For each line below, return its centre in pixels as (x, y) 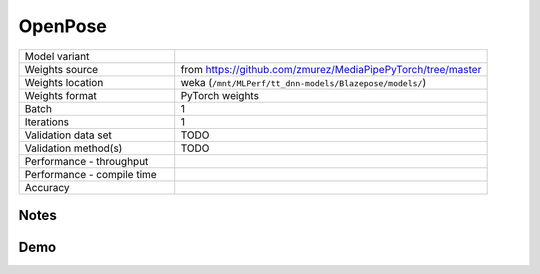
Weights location (64, 82)
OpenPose (62, 26)
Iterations (47, 122)
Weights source (61, 69)
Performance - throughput (86, 161)
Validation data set (68, 135)
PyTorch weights (220, 95)
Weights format (60, 95)
